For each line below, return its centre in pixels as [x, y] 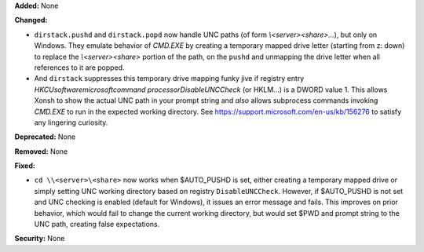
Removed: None [41, 151]
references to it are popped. [79, 68]
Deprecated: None [45, 137]
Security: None [40, 239]
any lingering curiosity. [71, 122]
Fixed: [25, 166]
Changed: [31, 20]
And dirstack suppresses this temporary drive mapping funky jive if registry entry [169, 79]
